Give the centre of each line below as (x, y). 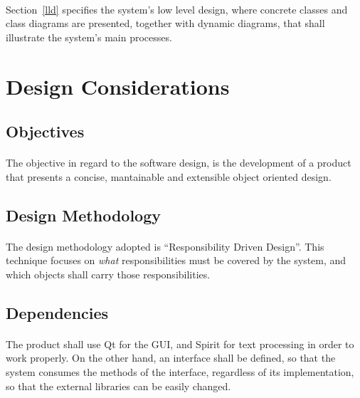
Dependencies (57, 312)
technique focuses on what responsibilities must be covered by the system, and (176, 260)
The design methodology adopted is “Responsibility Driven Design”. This (165, 246)
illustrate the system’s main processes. (89, 37)
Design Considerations (118, 86)
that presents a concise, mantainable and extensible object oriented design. (169, 176)
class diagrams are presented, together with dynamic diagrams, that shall (165, 23)
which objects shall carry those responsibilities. (108, 274)
